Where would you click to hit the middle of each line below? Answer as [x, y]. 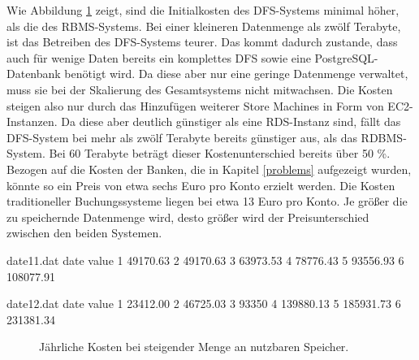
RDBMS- [384, 137]
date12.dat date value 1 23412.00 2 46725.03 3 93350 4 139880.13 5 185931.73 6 [204, 304]
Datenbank [34, 74]
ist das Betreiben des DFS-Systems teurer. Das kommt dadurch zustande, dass [202, 42]
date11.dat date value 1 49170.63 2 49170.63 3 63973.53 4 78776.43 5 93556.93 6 [205, 260]
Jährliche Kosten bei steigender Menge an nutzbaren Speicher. [194, 347]
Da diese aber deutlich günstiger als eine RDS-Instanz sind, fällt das [231, 121]
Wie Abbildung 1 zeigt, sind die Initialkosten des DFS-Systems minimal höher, [203, 10]
